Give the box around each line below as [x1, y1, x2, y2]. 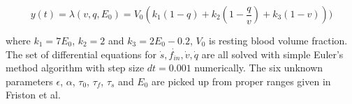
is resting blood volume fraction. [209, 33, 348, 47]
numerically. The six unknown [194, 60, 323, 75]
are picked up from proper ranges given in [152, 73, 331, 88]
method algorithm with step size [6, 60, 145, 75]
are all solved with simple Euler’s [201, 46, 344, 61]
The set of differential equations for [6, 46, 157, 61]
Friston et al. [6, 87, 61, 102]
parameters [6, 73, 53, 88]
